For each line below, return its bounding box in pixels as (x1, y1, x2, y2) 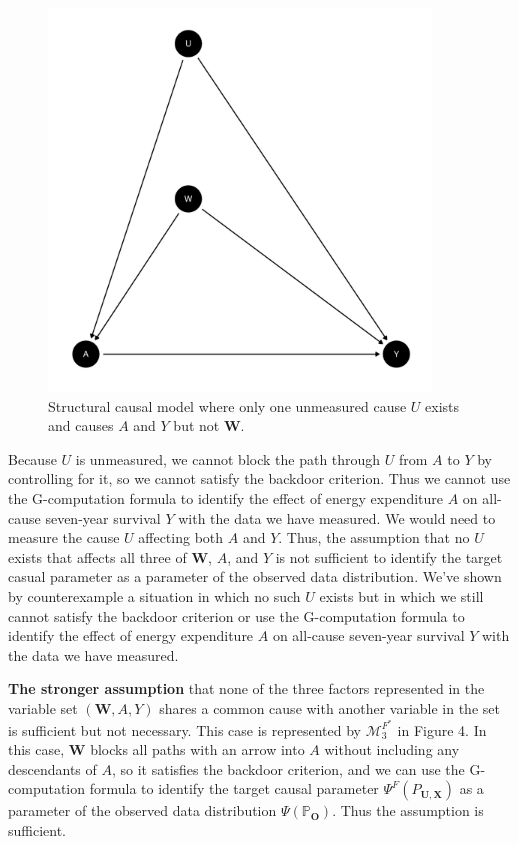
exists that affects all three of (8, 546, 187, 567)
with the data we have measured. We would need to (178, 507, 496, 528)
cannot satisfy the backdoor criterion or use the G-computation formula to (8, 605, 465, 626)
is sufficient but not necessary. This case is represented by (8, 719, 362, 740)
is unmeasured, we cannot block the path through (75, 448, 381, 469)
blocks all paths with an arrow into (90, 739, 305, 760)
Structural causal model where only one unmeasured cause (48, 395, 407, 416)
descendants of (8, 758, 97, 779)
